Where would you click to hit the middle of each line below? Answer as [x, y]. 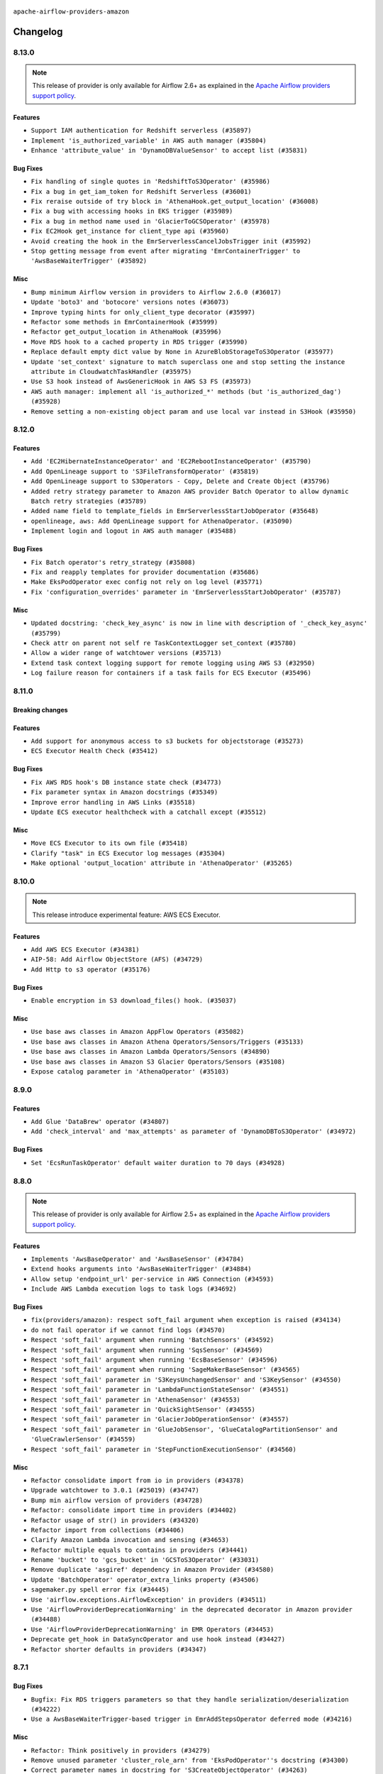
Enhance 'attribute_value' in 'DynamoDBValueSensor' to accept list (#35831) [169, 150]
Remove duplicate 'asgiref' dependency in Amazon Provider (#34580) [152, 1570]
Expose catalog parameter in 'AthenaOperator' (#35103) [130, 1072]
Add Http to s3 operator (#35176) [91, 969]
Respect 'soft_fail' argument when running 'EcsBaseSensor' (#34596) [154, 1360]
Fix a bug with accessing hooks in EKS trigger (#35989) [132, 211]
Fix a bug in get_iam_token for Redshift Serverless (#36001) [141, 191]
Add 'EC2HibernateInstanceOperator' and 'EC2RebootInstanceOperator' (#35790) [171, 462]
